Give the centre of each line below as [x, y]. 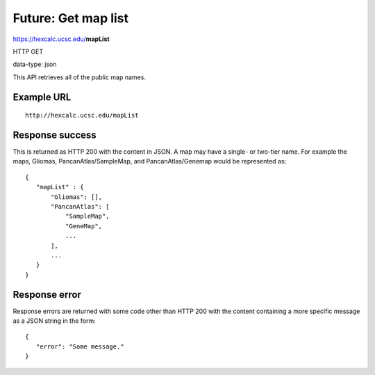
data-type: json [35, 64]
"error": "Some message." [80, 346]
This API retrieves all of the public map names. [79, 77]
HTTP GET [28, 51]
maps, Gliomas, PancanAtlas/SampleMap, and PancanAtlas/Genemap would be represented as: [150, 161]
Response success [55, 135]
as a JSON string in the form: [55, 321]
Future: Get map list [70, 18]
